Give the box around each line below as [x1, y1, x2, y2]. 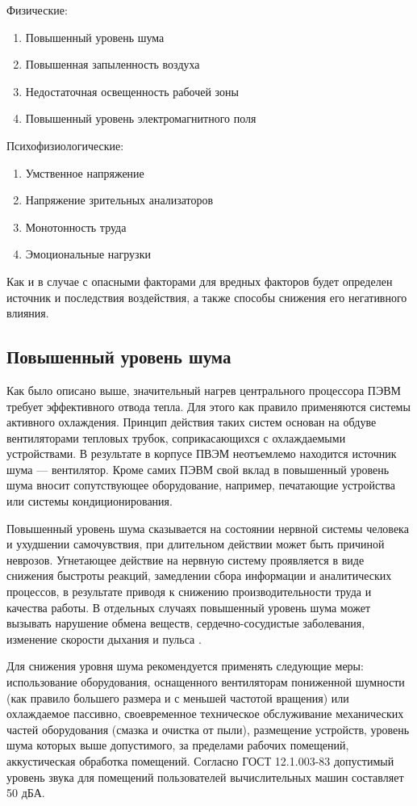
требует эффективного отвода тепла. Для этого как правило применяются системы [6, 397, 411, 414]
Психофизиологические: [6, 136, 124, 153]
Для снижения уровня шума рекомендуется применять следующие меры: [6, 657, 364, 674]
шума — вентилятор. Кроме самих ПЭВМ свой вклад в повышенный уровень [6, 460, 390, 477]
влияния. [6, 304, 49, 321]
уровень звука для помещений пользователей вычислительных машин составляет [6, 768, 404, 785]
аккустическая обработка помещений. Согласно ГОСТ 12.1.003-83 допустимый [6, 752, 394, 769]
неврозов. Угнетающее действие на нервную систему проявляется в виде [6, 551, 365, 568]
